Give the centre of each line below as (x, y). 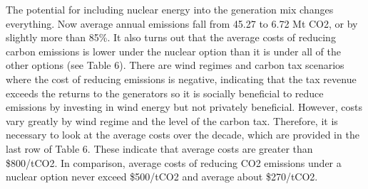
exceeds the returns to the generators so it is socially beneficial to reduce (165, 93)
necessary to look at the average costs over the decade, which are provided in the (183, 135)
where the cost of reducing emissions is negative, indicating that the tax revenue (181, 79)
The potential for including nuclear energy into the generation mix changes (170, 9)
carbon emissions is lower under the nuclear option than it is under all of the (173, 51)
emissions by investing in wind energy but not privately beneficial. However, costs (184, 107)
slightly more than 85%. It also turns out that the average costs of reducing (171, 37)
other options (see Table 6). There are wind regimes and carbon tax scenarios (175, 65)
